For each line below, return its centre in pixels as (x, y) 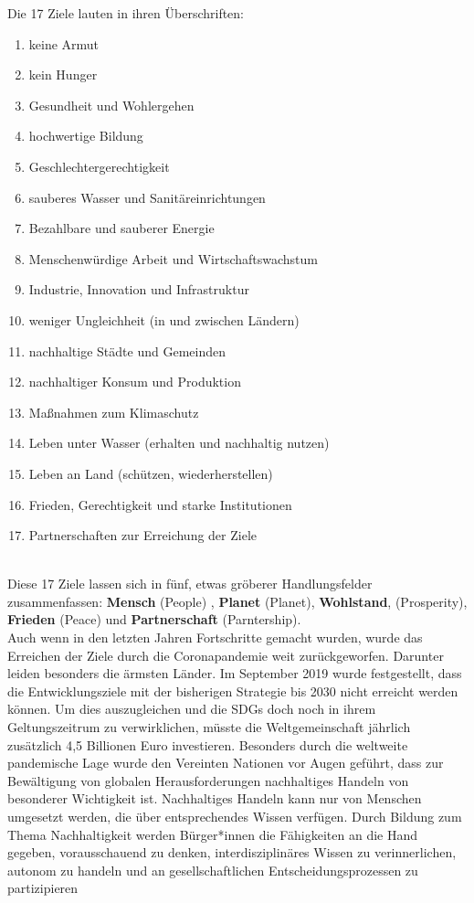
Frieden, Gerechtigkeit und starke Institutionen (160, 504)
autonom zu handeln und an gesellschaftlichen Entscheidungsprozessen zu (213, 870)
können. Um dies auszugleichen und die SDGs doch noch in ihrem (192, 709)
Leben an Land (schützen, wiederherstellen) (151, 473)
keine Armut (64, 43)
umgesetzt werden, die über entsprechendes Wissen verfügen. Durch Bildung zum (235, 816)
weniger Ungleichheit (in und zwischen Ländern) (164, 319)
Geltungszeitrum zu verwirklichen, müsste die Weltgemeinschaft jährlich (209, 727)
